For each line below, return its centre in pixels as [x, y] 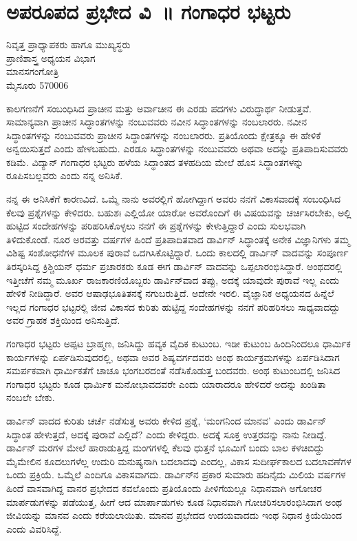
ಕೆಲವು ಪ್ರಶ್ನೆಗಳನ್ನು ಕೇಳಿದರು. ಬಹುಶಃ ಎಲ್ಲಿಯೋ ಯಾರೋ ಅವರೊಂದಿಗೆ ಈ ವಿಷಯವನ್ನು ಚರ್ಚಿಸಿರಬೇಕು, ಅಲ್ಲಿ [179, 212]
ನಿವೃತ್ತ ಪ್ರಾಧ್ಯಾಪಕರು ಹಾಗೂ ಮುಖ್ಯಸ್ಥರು [68, 44]
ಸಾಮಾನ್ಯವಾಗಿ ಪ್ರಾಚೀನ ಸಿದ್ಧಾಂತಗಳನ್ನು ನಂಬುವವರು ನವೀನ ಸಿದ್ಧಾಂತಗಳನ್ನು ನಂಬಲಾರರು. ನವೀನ [156, 122]
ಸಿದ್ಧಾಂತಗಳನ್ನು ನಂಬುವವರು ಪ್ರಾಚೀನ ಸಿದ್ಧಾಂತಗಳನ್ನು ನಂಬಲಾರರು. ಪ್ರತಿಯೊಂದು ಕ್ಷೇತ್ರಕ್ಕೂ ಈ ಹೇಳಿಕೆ [164, 135]
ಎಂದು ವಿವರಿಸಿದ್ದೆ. [34, 528]
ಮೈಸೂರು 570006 [37, 84]
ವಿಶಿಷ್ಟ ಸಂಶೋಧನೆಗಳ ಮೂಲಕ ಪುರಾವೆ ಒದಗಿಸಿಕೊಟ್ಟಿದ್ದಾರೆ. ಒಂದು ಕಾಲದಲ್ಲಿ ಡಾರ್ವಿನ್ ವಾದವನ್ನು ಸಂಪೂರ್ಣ [177, 253]
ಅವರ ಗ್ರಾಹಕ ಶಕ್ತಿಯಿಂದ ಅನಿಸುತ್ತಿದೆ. [63, 320]
